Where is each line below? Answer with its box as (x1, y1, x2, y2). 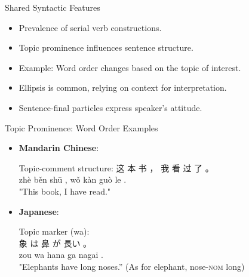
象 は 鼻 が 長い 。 (19, 236, 92, 249)
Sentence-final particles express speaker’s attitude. (19, 101, 202, 113)
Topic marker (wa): (19, 225, 90, 238)
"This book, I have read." (19, 184, 111, 197)
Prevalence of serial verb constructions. (19, 21, 162, 33)
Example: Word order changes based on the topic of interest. (19, 61, 241, 73)
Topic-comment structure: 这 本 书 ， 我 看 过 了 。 (19, 161, 214, 174)
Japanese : (19, 205, 59, 217)
